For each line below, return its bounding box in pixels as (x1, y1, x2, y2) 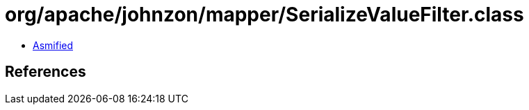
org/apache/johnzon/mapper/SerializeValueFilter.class (5, 3, 524, 26)
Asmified (33, 39, 74, 51)
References (5, 63, 86, 81)
